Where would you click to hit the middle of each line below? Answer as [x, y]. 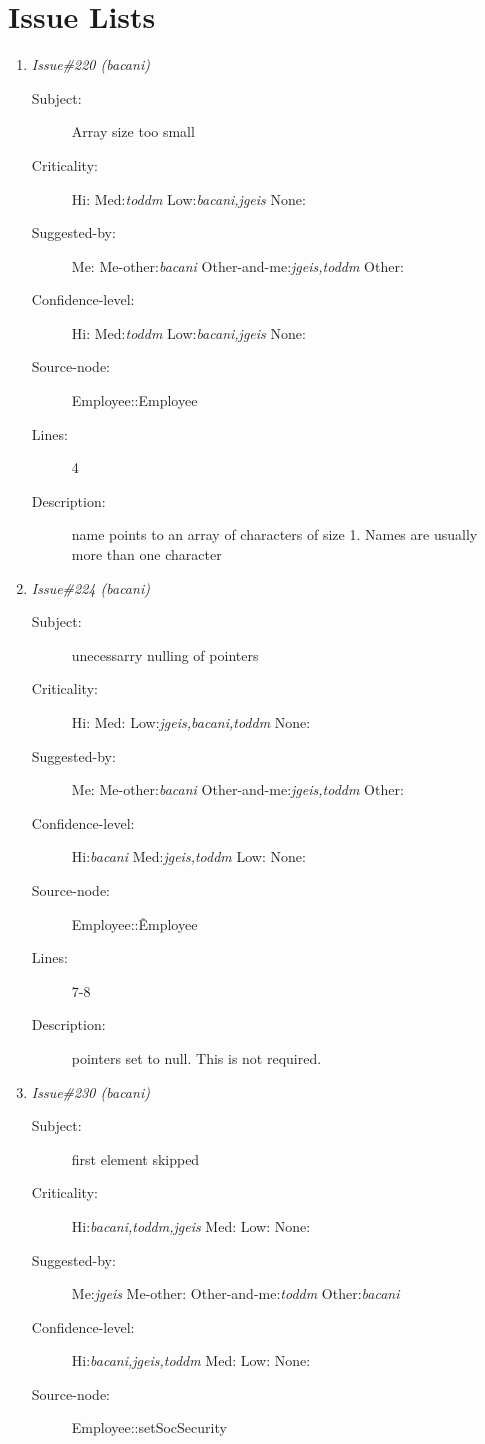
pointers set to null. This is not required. [196, 1057]
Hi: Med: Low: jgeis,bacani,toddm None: [191, 722]
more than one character [146, 554]
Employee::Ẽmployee [134, 923]
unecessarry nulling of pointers [165, 654]
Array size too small [133, 131]
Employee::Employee [134, 400]
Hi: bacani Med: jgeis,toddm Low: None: [188, 856]
